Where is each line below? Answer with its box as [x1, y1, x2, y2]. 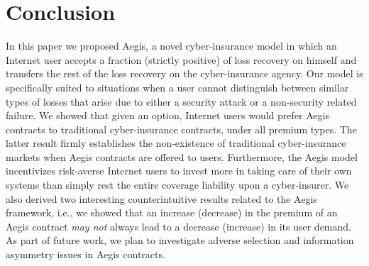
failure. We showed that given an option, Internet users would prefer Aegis [6, 108, 329, 123]
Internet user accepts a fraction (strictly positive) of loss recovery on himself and [6, 52, 357, 67]
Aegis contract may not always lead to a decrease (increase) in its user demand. [6, 218, 351, 233]
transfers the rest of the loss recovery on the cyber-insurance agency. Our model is [6, 66, 363, 81]
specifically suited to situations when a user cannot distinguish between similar [6, 79, 349, 94]
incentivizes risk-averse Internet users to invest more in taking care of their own [6, 163, 352, 178]
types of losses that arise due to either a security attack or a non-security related [6, 94, 357, 109]
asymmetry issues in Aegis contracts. [6, 247, 165, 262]
